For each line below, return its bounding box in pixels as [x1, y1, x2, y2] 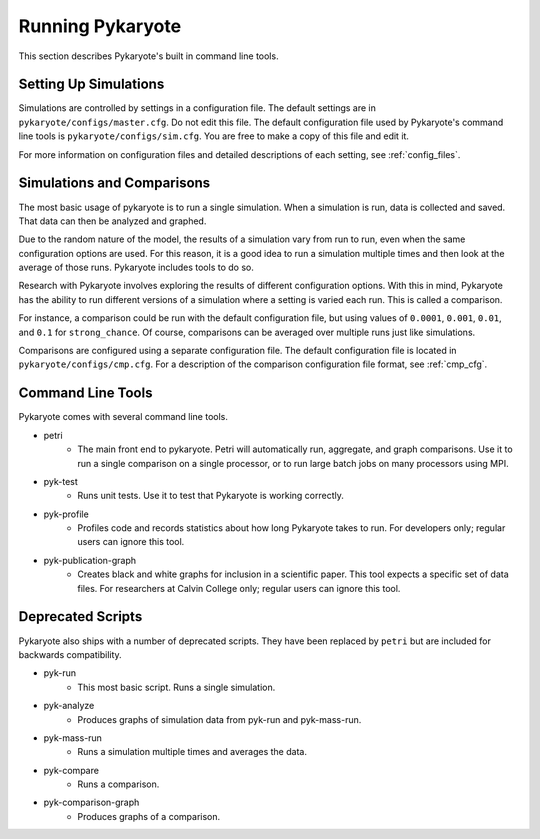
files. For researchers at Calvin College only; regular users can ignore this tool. [77, 582, 401, 594]
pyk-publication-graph [43, 554, 137, 566]
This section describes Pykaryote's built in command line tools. [18, 50, 279, 62]
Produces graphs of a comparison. [77, 810, 221, 822]
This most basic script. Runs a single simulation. [77, 681, 276, 693]
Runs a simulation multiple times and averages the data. [77, 746, 307, 758]
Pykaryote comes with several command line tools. [18, 411, 229, 423]
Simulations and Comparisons [18, 175, 211, 192]
